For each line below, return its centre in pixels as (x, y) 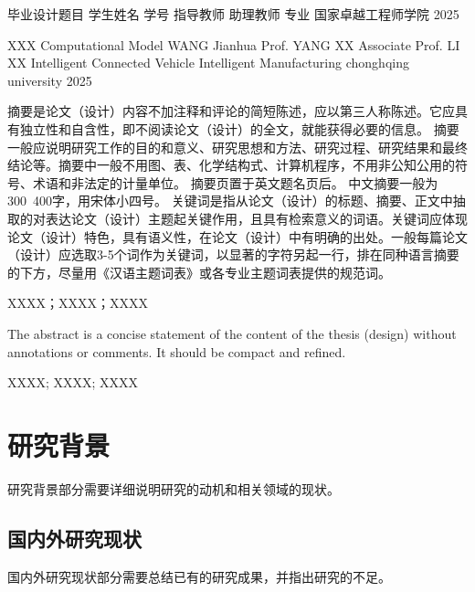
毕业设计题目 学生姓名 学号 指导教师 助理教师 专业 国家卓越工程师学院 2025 (233, 14)
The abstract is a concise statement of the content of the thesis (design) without (232, 333)
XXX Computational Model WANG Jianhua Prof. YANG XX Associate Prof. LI (234, 44)
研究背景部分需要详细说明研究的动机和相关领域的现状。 (174, 488)
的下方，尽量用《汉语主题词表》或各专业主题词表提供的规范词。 (199, 272)
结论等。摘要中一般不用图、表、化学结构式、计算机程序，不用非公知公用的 (231, 165)
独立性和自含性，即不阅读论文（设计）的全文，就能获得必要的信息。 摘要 (239, 128)
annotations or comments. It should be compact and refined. (177, 351)
